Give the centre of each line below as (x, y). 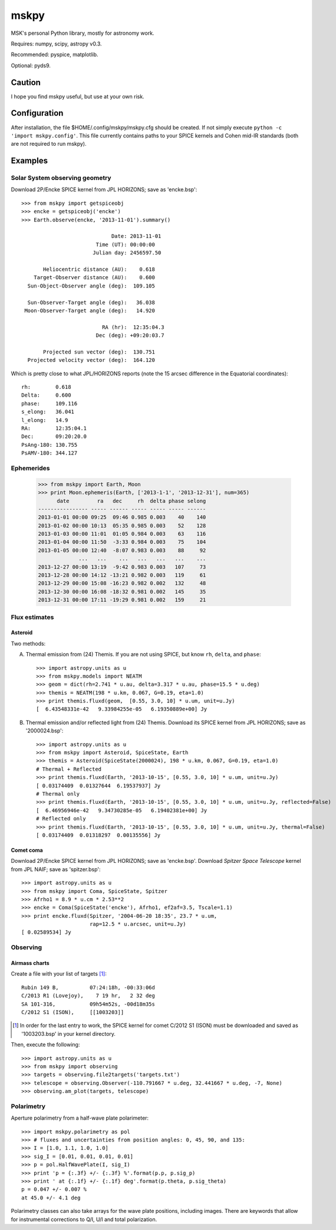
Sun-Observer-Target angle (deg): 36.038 (91, 302)
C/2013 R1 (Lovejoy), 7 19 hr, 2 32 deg (88, 996)
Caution (26, 82)
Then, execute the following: (45, 1045)
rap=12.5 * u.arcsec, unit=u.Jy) (138, 924)
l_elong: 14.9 (45, 420)
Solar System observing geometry (61, 178)
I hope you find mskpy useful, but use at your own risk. (78, 96)
